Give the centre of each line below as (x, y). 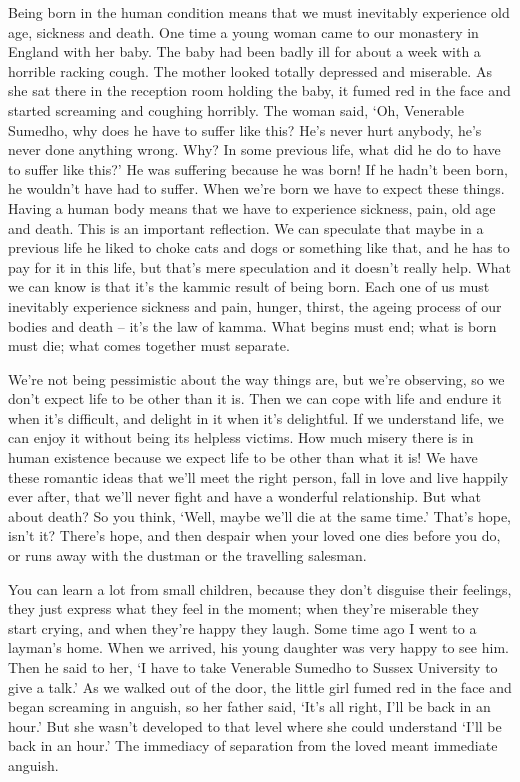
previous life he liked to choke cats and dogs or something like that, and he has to (259, 247)
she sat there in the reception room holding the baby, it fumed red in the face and (259, 90)
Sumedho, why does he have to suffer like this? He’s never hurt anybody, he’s (245, 129)
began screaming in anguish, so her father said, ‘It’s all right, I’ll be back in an (249, 706)
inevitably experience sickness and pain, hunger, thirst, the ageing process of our (255, 305)
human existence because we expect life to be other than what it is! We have (243, 457)
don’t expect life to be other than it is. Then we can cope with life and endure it (255, 398)
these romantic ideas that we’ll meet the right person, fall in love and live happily (258, 476)
